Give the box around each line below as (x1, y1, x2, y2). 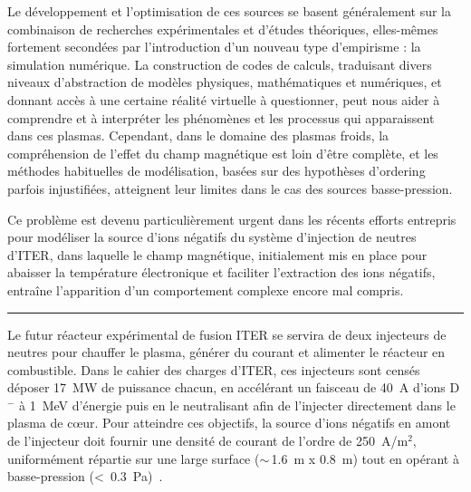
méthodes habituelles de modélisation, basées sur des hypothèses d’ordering (7, 161, 426, 180)
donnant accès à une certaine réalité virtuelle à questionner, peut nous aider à (7, 90, 440, 109)
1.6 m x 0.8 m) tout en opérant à (271, 449, 459, 468)
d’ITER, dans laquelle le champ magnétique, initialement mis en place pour (7, 245, 428, 264)
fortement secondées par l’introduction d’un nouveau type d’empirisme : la (7, 37, 421, 56)
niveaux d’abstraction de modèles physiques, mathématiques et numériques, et (7, 72, 442, 92)
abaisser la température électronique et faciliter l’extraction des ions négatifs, (7, 263, 436, 282)
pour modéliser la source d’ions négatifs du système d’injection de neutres (7, 227, 417, 246)
